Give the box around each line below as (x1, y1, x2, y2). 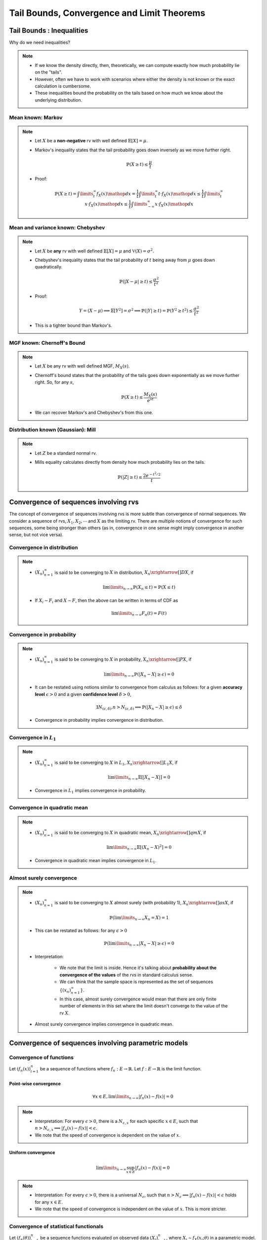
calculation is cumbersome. (35, 83, 91, 89)
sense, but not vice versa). (9, 532, 64, 538)
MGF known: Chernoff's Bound (9, 339, 86, 346)
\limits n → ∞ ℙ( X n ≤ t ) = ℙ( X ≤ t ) (109, 584, 176, 591)
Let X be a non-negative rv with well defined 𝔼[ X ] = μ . (35, 138, 148, 144)
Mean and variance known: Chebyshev (9, 224, 105, 231)
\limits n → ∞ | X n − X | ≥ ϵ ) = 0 (115, 940, 175, 947)
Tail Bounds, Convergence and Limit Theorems (9, 7, 205, 18)
